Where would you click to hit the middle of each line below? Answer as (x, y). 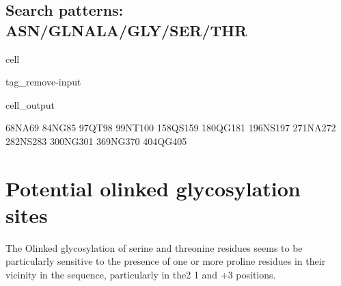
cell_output (30, 104)
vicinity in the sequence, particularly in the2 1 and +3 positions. (141, 275)
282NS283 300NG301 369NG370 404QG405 (96, 141)
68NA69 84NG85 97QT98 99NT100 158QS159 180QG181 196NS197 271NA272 (171, 128)
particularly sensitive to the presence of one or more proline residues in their (166, 261)
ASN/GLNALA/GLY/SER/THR (126, 30)
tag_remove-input (43, 82)
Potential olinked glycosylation (153, 188)
